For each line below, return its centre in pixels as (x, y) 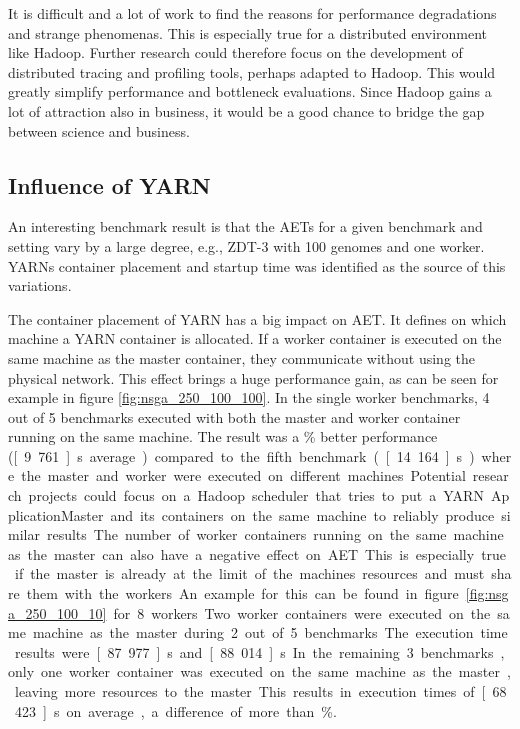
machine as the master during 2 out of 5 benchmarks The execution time (270, 632)
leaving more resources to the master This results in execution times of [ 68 (260, 691)
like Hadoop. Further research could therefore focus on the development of (235, 52)
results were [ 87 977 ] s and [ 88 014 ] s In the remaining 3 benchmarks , (259, 651)
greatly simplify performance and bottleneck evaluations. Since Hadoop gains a (250, 91)
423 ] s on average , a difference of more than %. (175, 710)
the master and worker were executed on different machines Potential (243, 475)
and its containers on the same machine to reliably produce (302, 514)
